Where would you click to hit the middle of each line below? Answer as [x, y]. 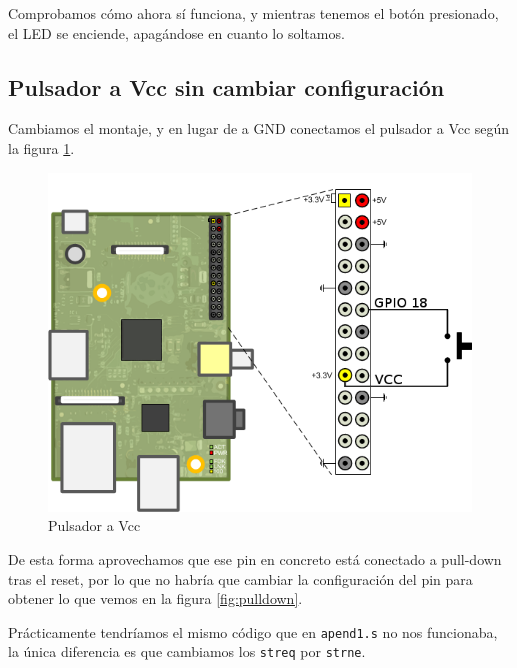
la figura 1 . [41, 147]
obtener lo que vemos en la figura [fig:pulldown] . [155, 598]
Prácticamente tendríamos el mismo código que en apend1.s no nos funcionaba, [253, 631]
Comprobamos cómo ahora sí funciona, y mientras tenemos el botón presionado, [253, 13]
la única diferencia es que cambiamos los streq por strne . [187, 651]
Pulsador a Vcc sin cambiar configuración [226, 86]
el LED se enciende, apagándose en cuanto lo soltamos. [176, 32]
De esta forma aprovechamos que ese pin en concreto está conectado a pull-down [255, 558]
